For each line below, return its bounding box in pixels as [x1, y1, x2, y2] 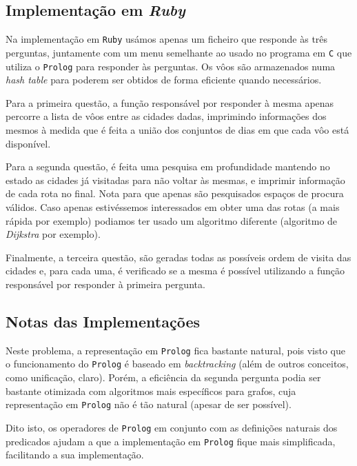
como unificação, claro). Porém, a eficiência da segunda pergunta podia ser [6, 370, 321, 384]
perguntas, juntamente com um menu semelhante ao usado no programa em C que [6, 45, 352, 59]
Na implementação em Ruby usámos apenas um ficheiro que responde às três [6, 32, 328, 46]
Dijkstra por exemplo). [6, 227, 101, 241]
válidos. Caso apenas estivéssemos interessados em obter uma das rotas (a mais [6, 199, 340, 214]
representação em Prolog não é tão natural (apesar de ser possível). [6, 397, 292, 412]
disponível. [6, 136, 51, 150]
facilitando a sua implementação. [6, 447, 144, 462]
